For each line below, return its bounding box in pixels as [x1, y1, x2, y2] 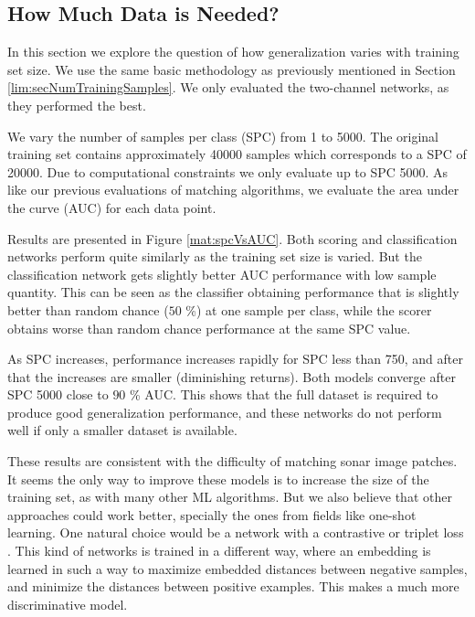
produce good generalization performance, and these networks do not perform [7, 402, 442, 421]
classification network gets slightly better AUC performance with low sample [7, 264, 437, 283]
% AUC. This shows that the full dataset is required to [130, 385, 438, 404]
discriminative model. [7, 594, 128, 613]
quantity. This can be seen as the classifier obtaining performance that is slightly [7, 282, 459, 302]
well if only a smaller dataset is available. [7, 420, 237, 440]
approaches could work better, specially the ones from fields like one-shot [7, 505, 417, 524]
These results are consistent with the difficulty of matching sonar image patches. [7, 452, 458, 471]
